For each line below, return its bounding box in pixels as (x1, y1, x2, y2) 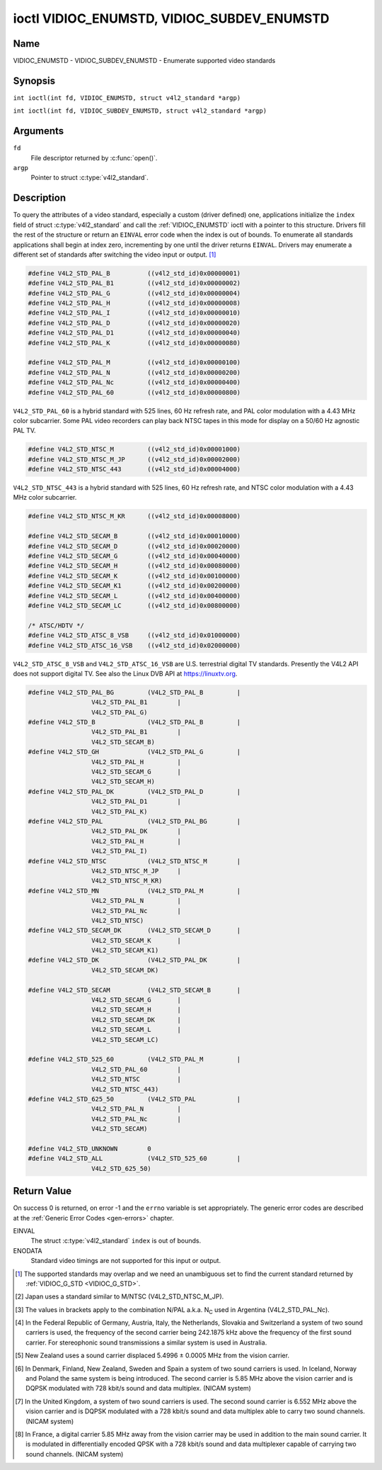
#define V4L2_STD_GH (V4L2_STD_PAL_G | (28, 748, 241, 756)
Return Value (13, 1185, 72, 1197)
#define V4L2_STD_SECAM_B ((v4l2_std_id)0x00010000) (28, 532, 241, 540)
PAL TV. (13, 426, 36, 435)
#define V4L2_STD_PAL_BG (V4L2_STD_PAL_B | (28, 688, 241, 696)
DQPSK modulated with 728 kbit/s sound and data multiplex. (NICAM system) (25, 1384, 251, 1393)
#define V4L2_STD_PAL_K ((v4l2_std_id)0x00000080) (28, 339, 241, 347)
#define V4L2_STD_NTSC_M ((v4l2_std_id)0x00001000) (28, 445, 241, 454)
